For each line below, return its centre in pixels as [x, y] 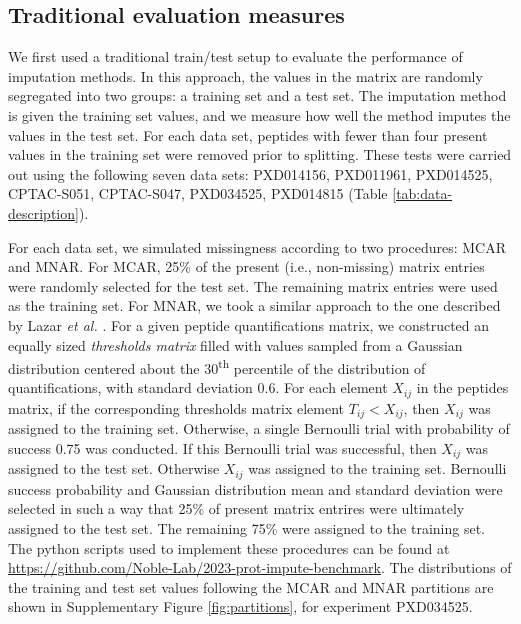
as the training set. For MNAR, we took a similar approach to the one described [254, 305]
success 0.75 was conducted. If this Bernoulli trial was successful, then [222, 447]
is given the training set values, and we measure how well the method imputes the [259, 114]
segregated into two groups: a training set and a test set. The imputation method [257, 95]
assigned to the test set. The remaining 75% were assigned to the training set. [246, 527]
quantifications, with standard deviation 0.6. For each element [198, 387]
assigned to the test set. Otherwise [114, 468]
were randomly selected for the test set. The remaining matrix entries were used [253, 285]
